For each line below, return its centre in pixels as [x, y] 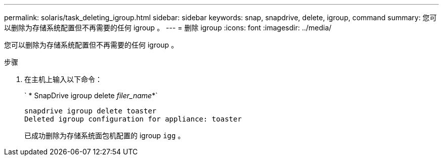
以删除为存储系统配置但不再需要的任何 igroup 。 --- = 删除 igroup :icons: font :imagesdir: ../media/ [168, 28]
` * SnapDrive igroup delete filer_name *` [91, 95]
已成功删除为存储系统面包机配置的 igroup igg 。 [105, 135]
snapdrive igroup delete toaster [91, 111]
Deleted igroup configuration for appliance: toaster [133, 119]
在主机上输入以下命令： [63, 79]
